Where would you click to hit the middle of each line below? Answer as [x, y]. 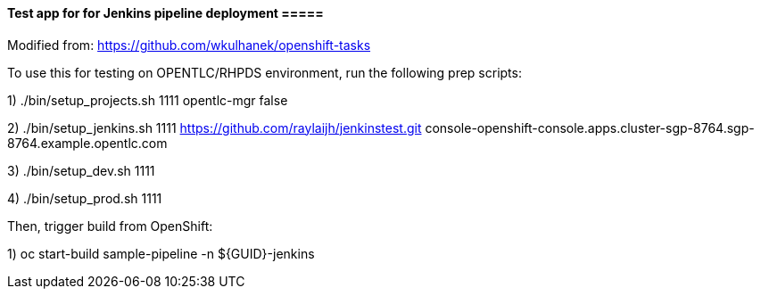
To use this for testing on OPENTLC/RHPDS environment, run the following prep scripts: [265, 72]
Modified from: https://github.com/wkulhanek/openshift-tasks [189, 45]
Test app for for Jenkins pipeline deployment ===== [165, 13]
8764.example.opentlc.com [87, 143]
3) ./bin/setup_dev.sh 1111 [81, 170]
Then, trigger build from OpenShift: [110, 226]
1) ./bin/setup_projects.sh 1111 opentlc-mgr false [148, 100]
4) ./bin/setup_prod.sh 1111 [85, 198]
